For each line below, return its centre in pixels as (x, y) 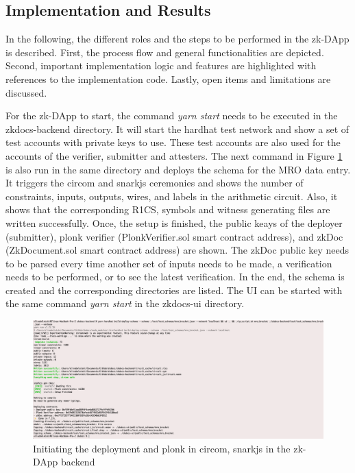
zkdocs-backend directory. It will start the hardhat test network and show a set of (177, 129)
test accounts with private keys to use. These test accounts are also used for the (173, 142)
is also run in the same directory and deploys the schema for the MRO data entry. (178, 169)
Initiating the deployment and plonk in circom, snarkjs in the (162, 448)
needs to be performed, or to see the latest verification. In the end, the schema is (175, 277)
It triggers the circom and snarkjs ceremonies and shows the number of (155, 183)
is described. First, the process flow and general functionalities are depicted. (165, 52)
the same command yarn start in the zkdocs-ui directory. (125, 303)
